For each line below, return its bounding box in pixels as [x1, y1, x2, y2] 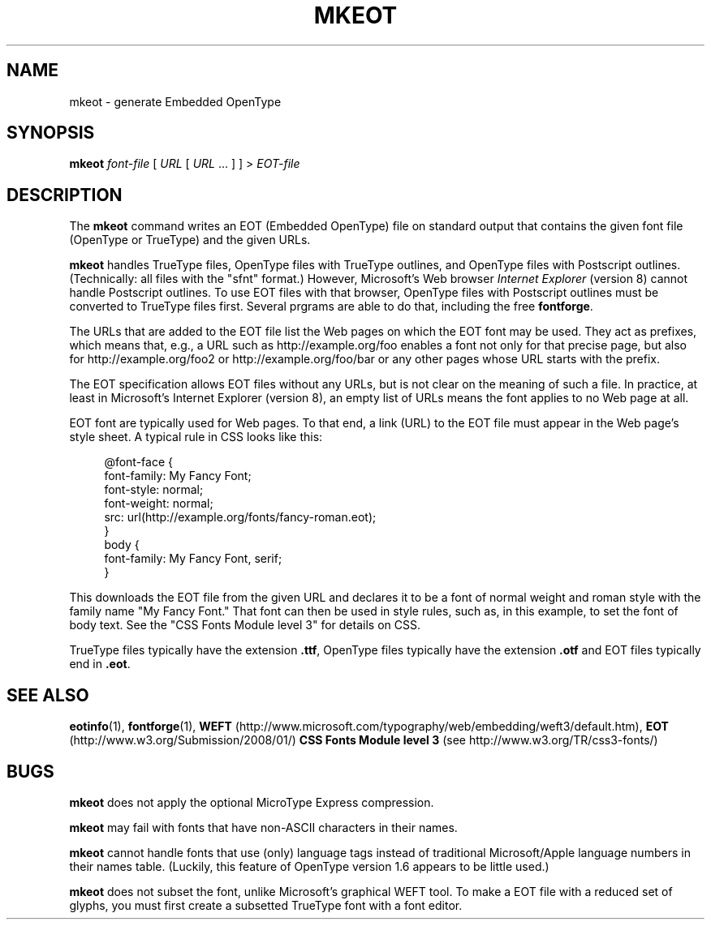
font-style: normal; [104, 482, 204, 497]
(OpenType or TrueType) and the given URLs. [69, 233, 311, 247]
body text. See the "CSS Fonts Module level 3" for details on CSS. [69, 618, 420, 632]
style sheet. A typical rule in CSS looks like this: [69, 430, 323, 444]
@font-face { [104, 455, 173, 469]
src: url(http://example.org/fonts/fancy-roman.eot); [104, 510, 377, 525]
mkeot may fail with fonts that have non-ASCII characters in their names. [69, 820, 458, 834]
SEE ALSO [6, 684, 89, 705]
